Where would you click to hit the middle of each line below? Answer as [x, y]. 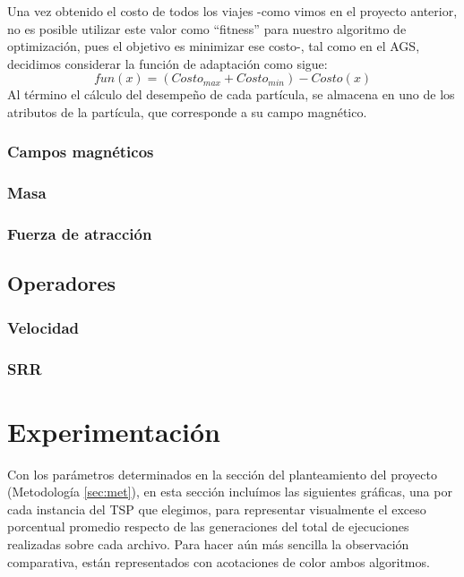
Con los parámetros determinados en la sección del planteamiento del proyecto [222, 474]
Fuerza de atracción [80, 234]
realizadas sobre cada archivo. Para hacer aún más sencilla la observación [208, 544]
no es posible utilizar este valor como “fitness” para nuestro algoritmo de [207, 28]
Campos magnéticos [81, 152]
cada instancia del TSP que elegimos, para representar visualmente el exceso [217, 509]
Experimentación [114, 431]
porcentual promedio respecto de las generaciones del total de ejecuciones [208, 526]
